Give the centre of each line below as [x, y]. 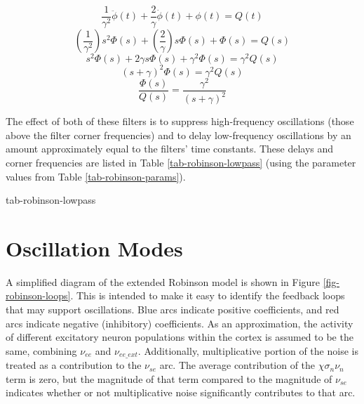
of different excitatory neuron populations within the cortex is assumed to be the [180, 337]
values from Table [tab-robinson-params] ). [96, 176]
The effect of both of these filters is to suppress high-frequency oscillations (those [180, 121]
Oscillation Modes [94, 248]
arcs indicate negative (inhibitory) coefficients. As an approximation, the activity [180, 323]
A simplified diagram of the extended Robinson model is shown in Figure [163, 281]
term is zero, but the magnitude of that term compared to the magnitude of [169, 378]
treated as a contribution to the [74, 365]
